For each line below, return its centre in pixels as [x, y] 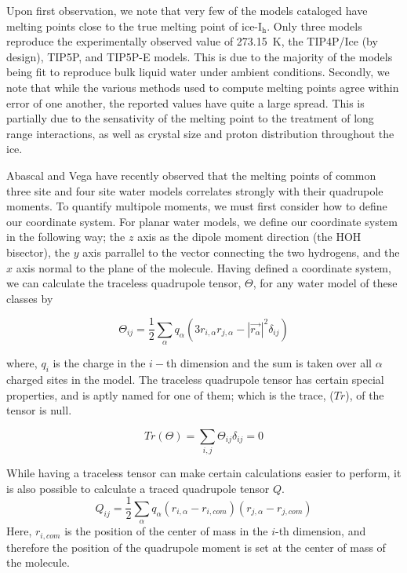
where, [22, 363]
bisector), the [38, 252]
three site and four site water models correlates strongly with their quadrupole [195, 190]
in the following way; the [66, 237]
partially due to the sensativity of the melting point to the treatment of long [190, 118]
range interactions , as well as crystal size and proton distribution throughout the [200, 133]
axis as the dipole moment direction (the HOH [249, 237]
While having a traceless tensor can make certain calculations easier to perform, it [204, 473]
